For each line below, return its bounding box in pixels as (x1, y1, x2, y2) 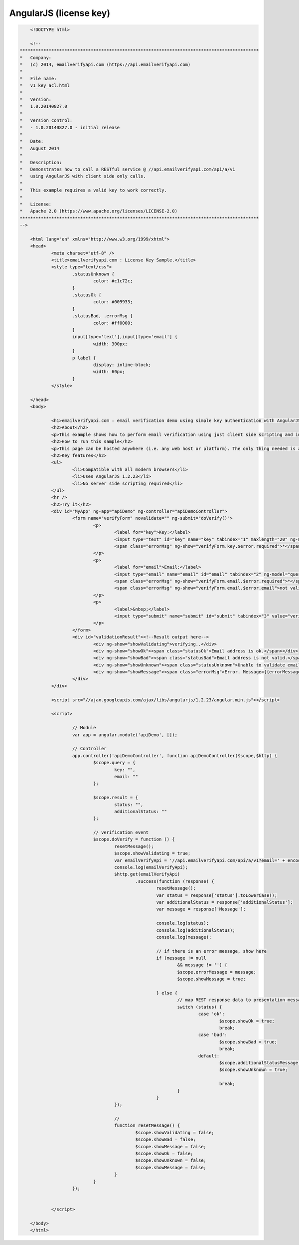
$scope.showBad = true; (219, 1039, 278, 1044)
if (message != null (156, 955, 207, 961)
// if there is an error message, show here (156, 948, 267, 954)
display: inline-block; (93, 362, 151, 368)
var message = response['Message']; (156, 906, 246, 912)
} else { (156, 990, 178, 996)
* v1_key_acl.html (19, 83, 70, 88)
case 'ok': (198, 1011, 225, 1017)
